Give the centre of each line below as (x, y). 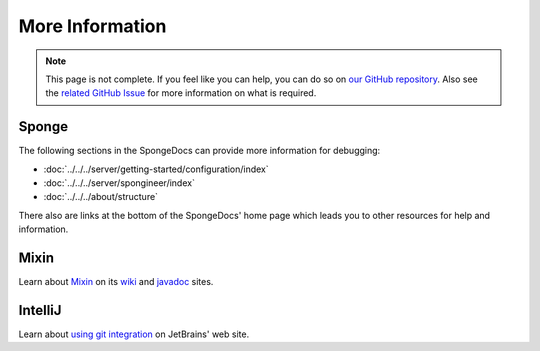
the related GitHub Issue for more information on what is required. (181, 93)
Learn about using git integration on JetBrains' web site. (134, 334)
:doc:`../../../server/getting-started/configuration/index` (156, 169)
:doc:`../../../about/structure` (101, 197)
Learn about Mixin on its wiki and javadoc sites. (116, 282)
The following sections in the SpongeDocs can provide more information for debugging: (199, 151)
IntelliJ (40, 310)
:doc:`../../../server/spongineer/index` (119, 183)
